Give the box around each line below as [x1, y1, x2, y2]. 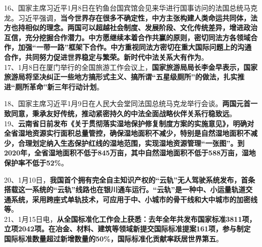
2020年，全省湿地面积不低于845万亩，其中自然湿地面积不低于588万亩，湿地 [4, 147, 256, 158]
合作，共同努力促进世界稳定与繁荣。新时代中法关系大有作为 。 [4, 51, 208, 62]
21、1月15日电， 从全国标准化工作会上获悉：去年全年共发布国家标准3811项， [4, 213, 256, 224]
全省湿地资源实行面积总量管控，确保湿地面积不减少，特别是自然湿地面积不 [4, 128, 250, 138]
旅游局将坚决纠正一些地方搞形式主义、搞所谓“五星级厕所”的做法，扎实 [4, 71, 237, 82]
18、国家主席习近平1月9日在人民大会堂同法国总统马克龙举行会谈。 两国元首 [4, 98, 250, 109]
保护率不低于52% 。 [4, 157, 68, 168]
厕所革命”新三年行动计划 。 [15, 81, 104, 92]
